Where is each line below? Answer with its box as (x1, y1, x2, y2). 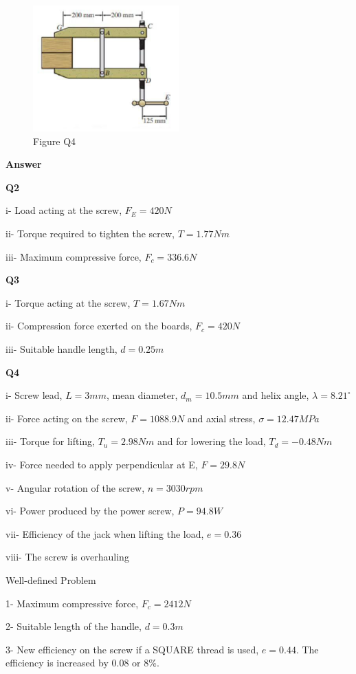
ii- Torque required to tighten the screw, (5, 226, 175, 241)
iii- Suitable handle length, (5, 341, 118, 356)
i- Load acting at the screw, (5, 203, 122, 217)
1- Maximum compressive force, (5, 596, 139, 610)
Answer (5, 157, 42, 171)
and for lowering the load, (157, 434, 266, 448)
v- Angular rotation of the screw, (5, 480, 145, 494)
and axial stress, (187, 411, 256, 425)
